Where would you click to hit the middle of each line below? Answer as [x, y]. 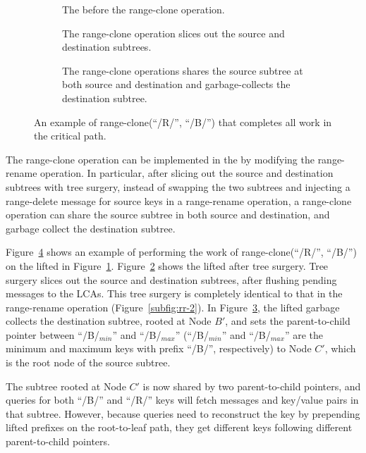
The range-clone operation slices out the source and [173, 33]
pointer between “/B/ [53, 334]
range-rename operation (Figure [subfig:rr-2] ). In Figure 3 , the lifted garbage [173, 307]
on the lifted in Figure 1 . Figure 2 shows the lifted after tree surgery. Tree [167, 265]
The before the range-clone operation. [144, 9]
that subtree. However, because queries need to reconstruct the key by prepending [183, 413]
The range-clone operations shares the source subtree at [183, 70]
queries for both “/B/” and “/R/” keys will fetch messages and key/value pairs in [182, 400]
